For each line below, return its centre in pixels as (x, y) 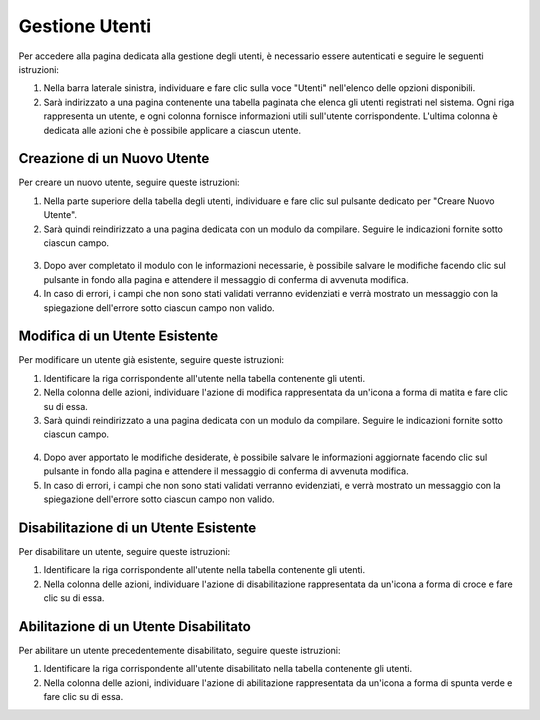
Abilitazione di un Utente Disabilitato (135, 626)
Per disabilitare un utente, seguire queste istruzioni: (124, 551)
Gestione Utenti (85, 26)
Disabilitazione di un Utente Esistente (137, 527)
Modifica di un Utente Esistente (118, 336)
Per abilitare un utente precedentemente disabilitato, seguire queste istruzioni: (179, 650)
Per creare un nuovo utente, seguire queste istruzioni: (129, 182)
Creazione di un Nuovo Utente (114, 158)
